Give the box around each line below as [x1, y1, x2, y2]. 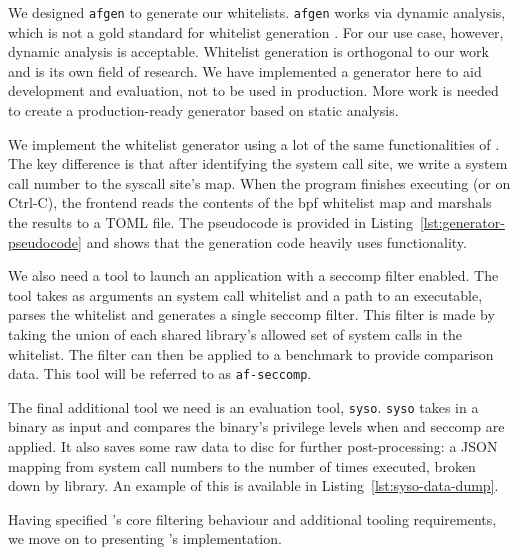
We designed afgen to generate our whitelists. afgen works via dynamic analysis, [8, 2, 506, 22]
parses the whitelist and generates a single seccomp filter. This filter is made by [8, 304, 495, 325]
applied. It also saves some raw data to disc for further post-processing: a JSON [8, 436, 498, 457]
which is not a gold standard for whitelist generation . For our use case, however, [8, 21, 504, 42]
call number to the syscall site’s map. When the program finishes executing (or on [8, 172, 511, 193]
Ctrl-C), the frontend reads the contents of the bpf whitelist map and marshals [8, 192, 492, 213]
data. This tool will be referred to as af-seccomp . [8, 363, 312, 384]
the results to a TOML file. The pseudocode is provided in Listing [8, 212, 413, 232]
